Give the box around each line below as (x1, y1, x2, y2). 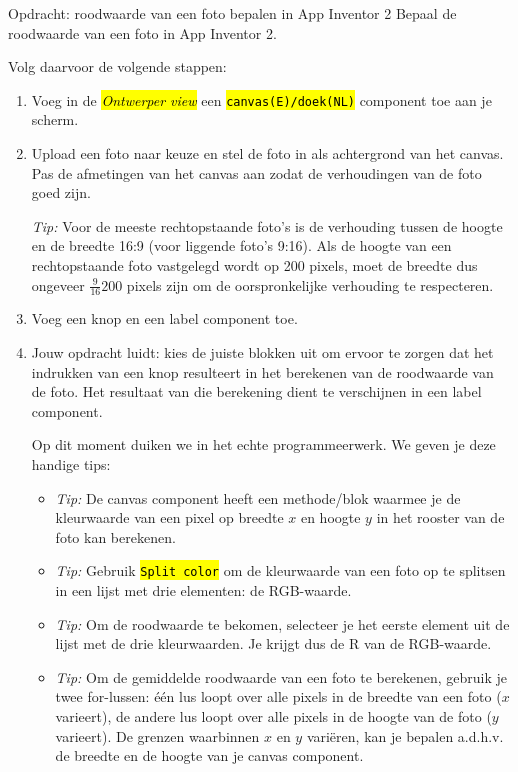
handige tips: (31, 453, 111, 474)
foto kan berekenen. (55, 526, 176, 547)
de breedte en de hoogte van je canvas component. (55, 745, 364, 766)
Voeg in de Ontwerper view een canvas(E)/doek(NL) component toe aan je (31, 89, 492, 110)
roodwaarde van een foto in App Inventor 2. (8, 22, 277, 43)
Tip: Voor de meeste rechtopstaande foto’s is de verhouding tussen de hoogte (31, 215, 503, 236)
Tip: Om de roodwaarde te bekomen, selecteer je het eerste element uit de (55, 613, 510, 634)
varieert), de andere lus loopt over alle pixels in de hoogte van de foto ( (55, 705, 492, 726)
